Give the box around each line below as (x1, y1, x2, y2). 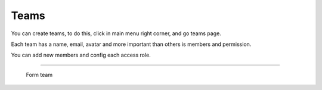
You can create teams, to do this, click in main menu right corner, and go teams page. (11, 30, 222, 37)
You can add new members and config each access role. (11, 51, 151, 59)
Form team (26, 71, 53, 78)
